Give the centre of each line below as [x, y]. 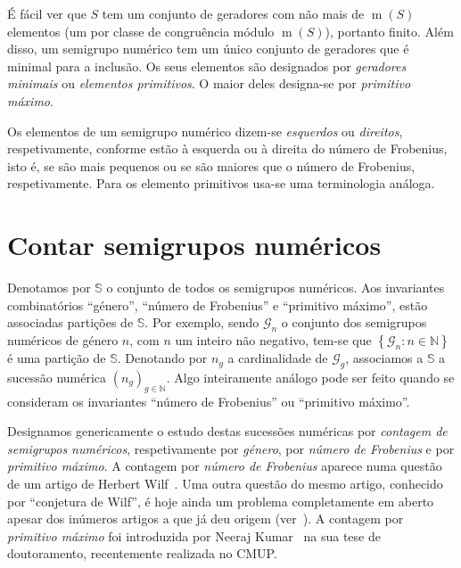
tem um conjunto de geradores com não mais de [233, 13]
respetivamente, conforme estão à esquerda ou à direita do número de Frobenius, [227, 148]
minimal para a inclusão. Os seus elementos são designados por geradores [207, 66]
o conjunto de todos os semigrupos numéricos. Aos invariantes [276, 288]
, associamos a [384, 358]
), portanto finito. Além [389, 31]
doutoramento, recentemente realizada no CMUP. [142, 553]
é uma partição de [57, 358]
